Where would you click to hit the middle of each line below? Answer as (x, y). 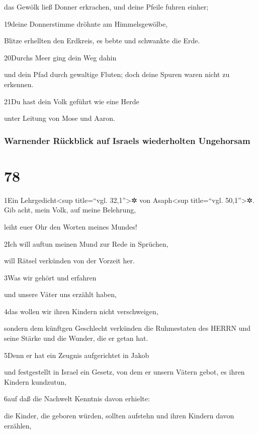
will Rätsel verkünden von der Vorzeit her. (69, 261)
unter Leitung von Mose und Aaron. (60, 118)
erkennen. (19, 84)
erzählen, (18, 425)
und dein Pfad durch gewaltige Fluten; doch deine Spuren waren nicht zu (117, 74)
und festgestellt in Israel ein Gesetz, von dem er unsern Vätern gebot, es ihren (124, 372)
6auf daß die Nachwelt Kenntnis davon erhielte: (77, 399)
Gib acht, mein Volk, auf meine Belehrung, (70, 210)
